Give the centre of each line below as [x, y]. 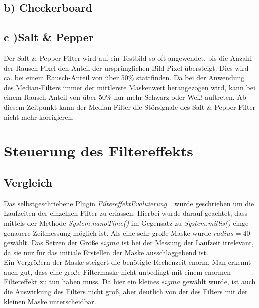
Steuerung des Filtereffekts [99, 151]
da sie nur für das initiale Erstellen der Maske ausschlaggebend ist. [106, 252]
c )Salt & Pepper [49, 37]
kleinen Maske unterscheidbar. [50, 301]
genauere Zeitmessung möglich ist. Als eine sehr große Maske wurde [108, 232]
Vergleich [28, 182]
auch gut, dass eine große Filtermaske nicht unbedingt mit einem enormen [117, 271]
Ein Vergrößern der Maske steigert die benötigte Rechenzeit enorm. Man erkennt [128, 262]
